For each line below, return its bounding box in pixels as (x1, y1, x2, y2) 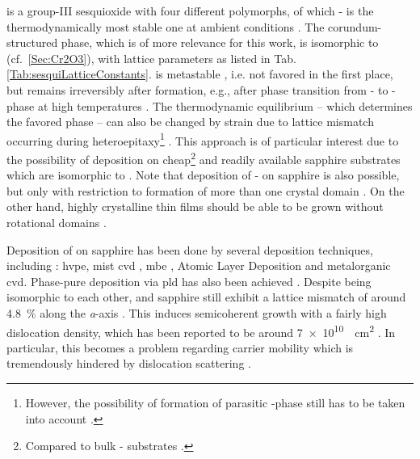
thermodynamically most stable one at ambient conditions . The (6, 18, 325, 35)
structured (6, 34, 58, 51)
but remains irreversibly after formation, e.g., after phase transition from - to (6, 81, 388, 98)
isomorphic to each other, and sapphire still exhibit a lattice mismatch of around (6, 288, 406, 305)
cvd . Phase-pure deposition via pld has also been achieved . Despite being (6, 272, 372, 289)
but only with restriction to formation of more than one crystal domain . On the (6, 182, 405, 199)
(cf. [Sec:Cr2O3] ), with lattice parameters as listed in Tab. (6, 49, 296, 66)
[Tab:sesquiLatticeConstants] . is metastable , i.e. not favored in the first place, (6, 65, 393, 82)
